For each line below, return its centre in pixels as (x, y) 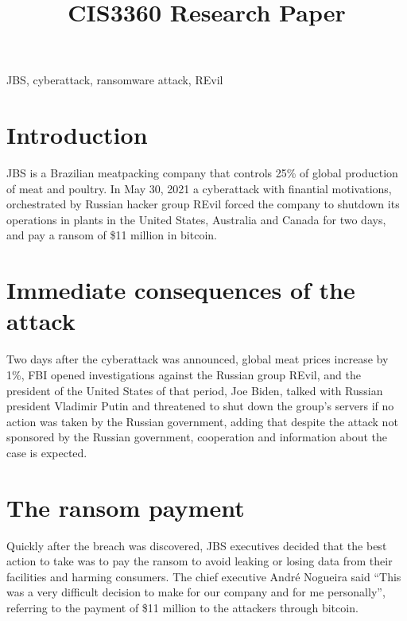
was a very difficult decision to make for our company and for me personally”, (196, 592)
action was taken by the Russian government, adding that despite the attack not (202, 421)
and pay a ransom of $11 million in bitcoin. (112, 235)
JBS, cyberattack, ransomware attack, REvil (115, 80)
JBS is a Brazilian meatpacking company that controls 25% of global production (202, 173)
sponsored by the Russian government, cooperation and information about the (197, 437)
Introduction (77, 135)
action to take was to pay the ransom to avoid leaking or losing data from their (200, 561)
